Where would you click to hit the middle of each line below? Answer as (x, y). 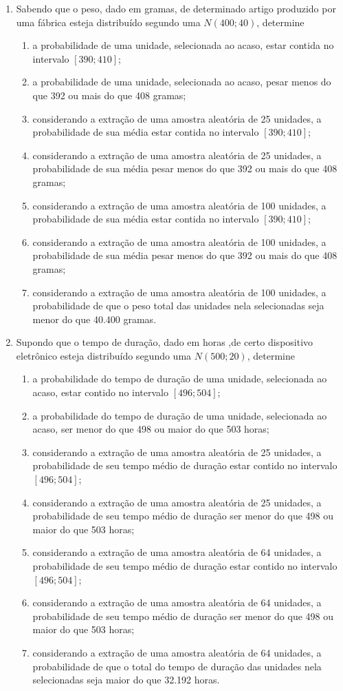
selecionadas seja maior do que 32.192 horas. (126, 680)
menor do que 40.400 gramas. (95, 319)
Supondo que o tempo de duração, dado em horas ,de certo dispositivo (165, 342)
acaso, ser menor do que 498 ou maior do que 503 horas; (151, 429)
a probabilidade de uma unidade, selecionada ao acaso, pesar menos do (182, 82)
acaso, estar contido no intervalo (100, 392)
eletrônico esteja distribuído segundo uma (104, 355)
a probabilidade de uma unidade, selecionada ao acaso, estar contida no (183, 45)
